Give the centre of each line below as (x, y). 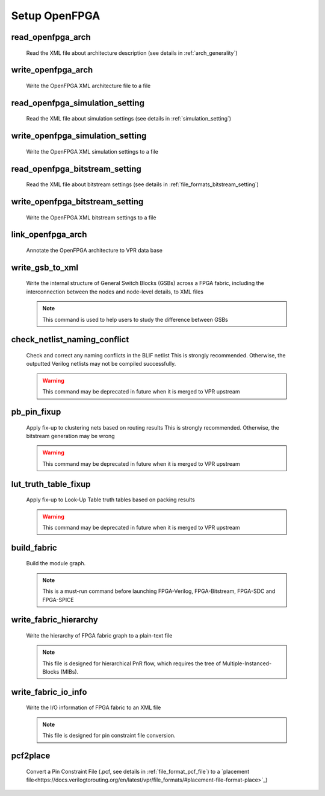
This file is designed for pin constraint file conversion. (109, 736)
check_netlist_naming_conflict (70, 340)
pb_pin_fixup (36, 412)
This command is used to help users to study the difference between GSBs (135, 319)
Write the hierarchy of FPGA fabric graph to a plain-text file (99, 635)
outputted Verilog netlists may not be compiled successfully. (101, 364)
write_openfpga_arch (52, 70)
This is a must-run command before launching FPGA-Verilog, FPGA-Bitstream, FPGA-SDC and (159, 591)
